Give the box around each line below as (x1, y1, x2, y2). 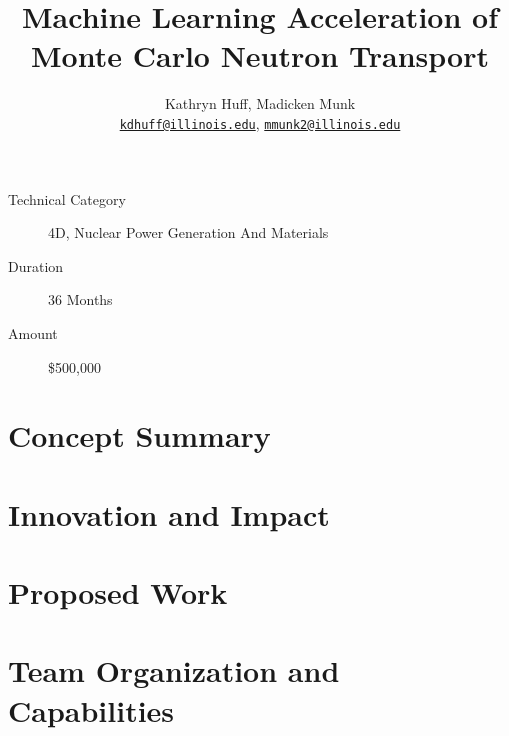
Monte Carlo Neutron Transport (31, 35, 489, 76)
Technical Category (8, 188, 126, 209)
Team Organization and (8, 650, 340, 691)
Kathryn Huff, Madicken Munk (164, 93, 356, 114)
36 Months (48, 289, 113, 310)
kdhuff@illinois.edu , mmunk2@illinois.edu (119, 112, 401, 133)
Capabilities (8, 689, 175, 730)
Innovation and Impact (8, 493, 330, 534)
